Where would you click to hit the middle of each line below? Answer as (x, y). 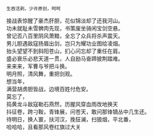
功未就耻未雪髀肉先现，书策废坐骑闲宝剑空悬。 (65, 28)
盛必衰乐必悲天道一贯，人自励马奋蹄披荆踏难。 (65, 59)
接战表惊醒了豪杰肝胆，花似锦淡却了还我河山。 (65, 21)
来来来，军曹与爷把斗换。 (38, 66)
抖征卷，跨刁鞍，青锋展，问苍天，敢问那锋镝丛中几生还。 (78, 112)
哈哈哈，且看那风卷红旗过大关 (43, 127)
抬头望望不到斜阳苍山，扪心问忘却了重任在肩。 (65, 51)
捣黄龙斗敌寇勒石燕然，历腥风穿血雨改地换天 (62, 104)
